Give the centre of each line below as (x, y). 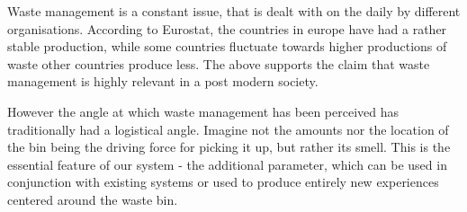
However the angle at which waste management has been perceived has (203, 111)
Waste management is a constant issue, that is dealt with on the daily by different (234, 11)
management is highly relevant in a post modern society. (163, 81)
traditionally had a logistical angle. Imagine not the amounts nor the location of (228, 129)
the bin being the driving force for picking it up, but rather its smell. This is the (229, 147)
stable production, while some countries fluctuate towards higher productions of (227, 46)
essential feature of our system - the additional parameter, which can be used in (227, 164)
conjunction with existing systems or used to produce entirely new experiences (223, 182)
